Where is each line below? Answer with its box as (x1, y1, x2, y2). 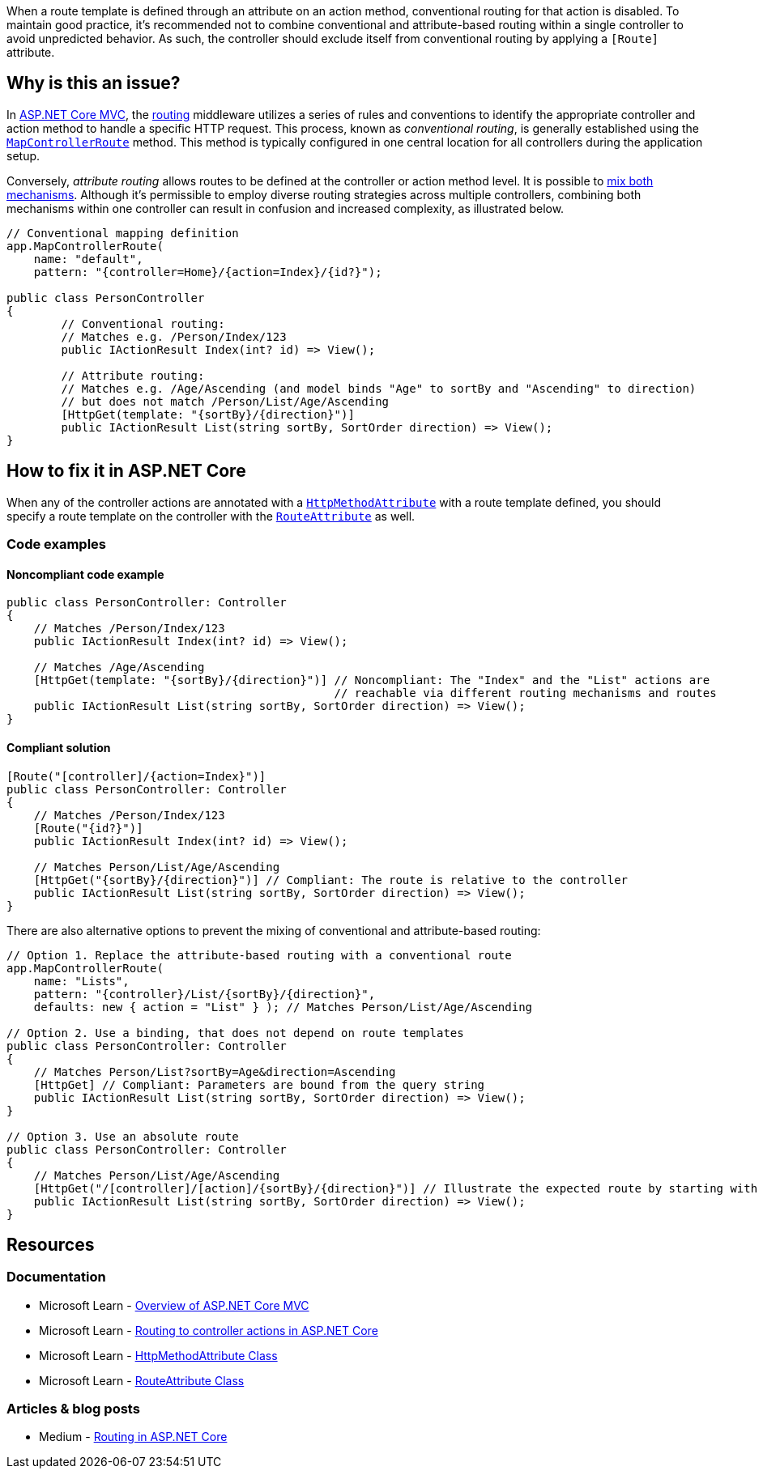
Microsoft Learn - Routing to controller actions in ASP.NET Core (39, 1323, 378, 1337)
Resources (6, 1234, 95, 1255)
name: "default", (33, 252, 143, 266)
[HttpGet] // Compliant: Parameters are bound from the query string (33, 1078, 485, 1091)
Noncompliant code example (6, 567, 164, 581)
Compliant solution (6, 740, 111, 755)
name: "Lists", (33, 974, 130, 988)
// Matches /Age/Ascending (33, 661, 205, 674)
